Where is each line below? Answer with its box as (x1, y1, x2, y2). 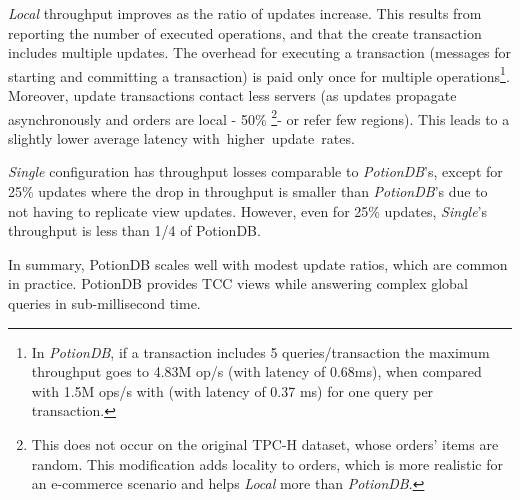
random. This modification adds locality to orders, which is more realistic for (31, 453, 503, 474)
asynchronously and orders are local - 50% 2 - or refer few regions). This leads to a (8, 105, 510, 129)
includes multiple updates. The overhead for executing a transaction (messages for (8, 42, 512, 63)
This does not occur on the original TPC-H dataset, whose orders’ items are (31, 434, 499, 454)
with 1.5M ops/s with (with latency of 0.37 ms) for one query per (31, 380, 434, 401)
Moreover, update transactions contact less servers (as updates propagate (8, 85, 457, 106)
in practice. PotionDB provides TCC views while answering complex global (8, 273, 468, 294)
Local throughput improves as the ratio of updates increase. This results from (8, 3, 482, 23)
